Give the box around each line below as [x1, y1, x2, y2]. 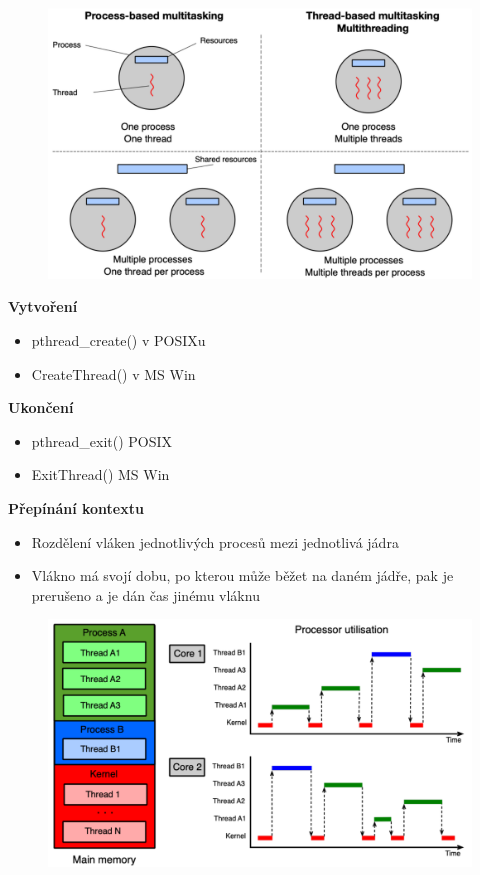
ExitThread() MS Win [31, 464, 170, 485]
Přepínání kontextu [8, 497, 144, 518]
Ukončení [8, 397, 74, 418]
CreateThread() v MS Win [31, 363, 196, 384]
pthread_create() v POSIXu [31, 329, 206, 350]
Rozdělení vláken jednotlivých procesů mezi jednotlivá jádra [31, 531, 399, 552]
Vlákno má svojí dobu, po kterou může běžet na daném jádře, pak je [31, 565, 454, 586]
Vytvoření [8, 296, 78, 317]
